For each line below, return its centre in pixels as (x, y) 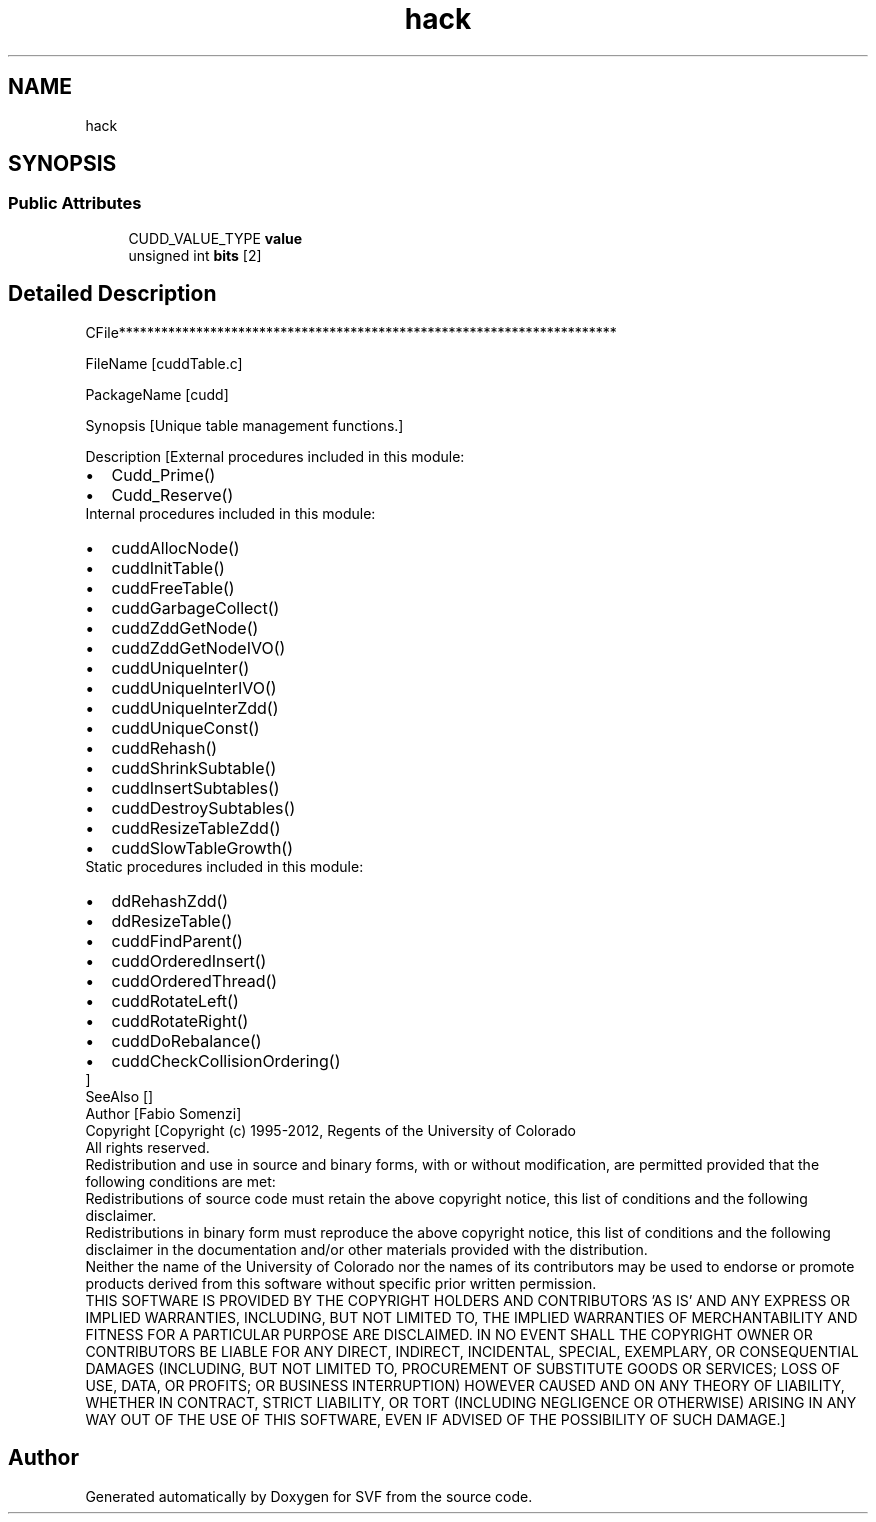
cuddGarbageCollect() (195, 607)
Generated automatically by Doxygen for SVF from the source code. (309, 1496)
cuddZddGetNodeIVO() (198, 647)
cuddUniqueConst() (185, 727)
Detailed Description (112, 294)
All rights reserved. (147, 1147)
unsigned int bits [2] (195, 255)
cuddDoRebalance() (186, 1040)
